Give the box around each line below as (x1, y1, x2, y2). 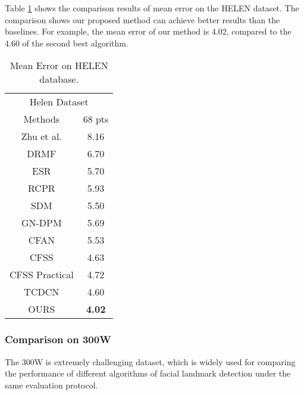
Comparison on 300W (5, 332, 111, 347)
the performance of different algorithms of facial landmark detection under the (5, 367, 291, 380)
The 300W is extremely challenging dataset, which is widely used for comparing (5, 355, 296, 368)
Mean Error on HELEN (10, 58, 108, 73)
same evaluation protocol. (5, 378, 98, 391)
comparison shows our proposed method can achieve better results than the (5, 13, 280, 26)
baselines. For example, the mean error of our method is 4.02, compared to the (5, 25, 292, 38)
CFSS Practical (10, 268, 74, 282)
